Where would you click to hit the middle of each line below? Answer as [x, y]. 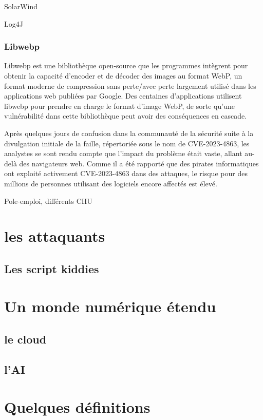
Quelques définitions [77, 407]
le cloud [25, 339]
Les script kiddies [52, 268]
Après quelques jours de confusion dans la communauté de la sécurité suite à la [129, 133]
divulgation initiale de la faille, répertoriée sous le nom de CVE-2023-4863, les [127, 143]
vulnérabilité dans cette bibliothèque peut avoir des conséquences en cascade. [126, 116]
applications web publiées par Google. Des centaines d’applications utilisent [123, 96]
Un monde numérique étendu [110, 306]
